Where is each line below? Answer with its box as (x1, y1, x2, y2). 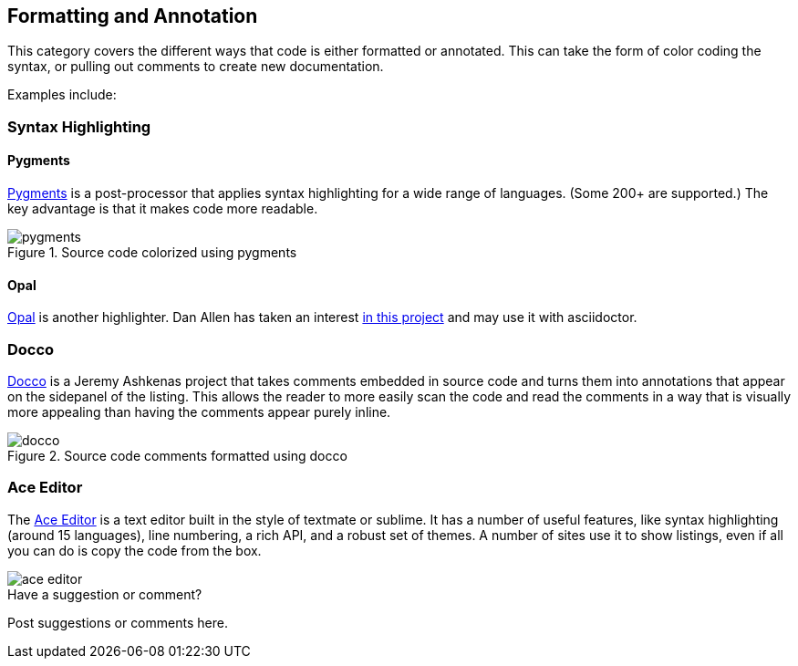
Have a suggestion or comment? (7, 586, 202, 602)
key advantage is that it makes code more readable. (7, 201, 318, 217)
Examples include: (7, 87, 117, 103)
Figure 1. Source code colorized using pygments (7, 245, 297, 261)
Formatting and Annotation (7, 5, 258, 27)
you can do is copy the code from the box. (7, 542, 262, 558)
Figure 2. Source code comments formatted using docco (7, 447, 347, 463)
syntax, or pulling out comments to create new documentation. (7, 58, 384, 75)
